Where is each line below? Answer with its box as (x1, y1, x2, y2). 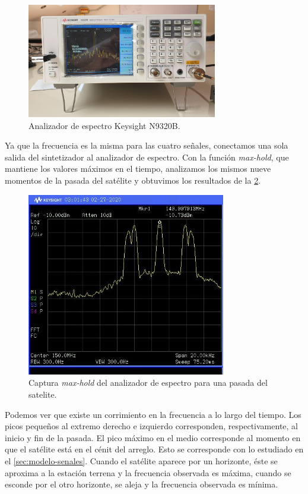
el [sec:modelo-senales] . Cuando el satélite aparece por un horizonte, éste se (5, 455, 278, 467)
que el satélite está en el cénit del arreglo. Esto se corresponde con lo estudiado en (5, 443, 304, 455)
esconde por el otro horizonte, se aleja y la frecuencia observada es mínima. (5, 478, 278, 490)
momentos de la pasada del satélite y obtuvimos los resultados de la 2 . (5, 174, 261, 186)
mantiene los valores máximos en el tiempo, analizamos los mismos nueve (5, 162, 271, 175)
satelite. (28, 388, 57, 401)
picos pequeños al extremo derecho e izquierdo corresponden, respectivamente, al (5, 420, 299, 432)
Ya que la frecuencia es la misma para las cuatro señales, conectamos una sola (5, 139, 288, 152)
